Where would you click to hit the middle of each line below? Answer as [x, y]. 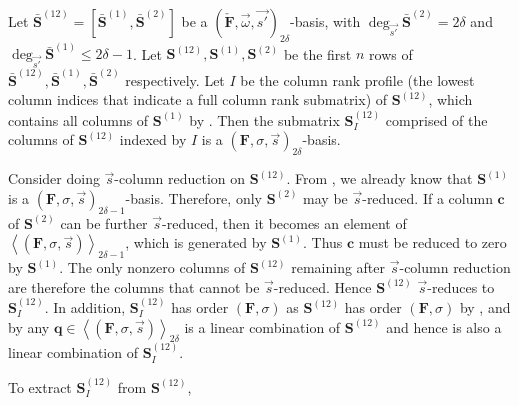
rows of [391, 53]
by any [29, 326]
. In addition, [85, 307]
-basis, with [325, 21]
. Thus [322, 242]
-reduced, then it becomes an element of [284, 222]
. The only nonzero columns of [152, 267]
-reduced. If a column [427, 197]
